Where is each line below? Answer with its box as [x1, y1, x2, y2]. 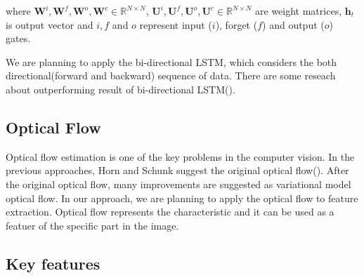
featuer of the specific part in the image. [6, 218, 179, 232]
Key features [6, 252, 100, 274]
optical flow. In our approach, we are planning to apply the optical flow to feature [6, 190, 358, 205]
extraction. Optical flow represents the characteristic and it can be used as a [6, 204, 334, 219]
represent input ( [139, 17, 212, 32]
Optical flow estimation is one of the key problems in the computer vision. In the [6, 149, 355, 164]
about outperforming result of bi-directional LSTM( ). [6, 81, 235, 96]
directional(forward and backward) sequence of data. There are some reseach [6, 68, 336, 83]
